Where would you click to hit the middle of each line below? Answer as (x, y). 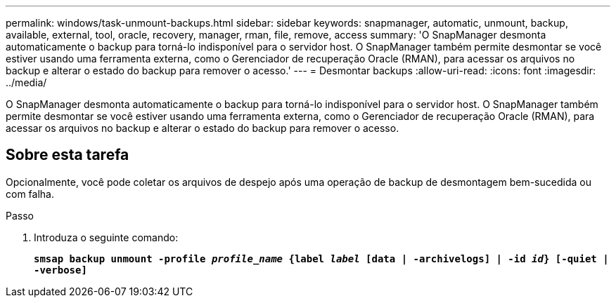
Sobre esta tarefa (68, 155)
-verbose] (60, 270)
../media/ (26, 82)
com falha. (30, 194)
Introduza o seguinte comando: (106, 237)
